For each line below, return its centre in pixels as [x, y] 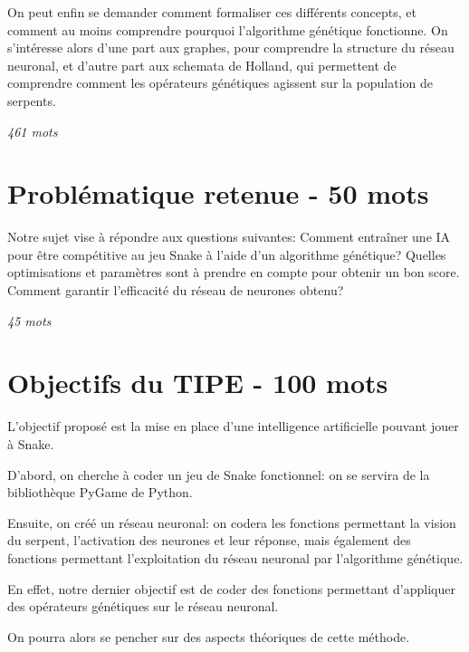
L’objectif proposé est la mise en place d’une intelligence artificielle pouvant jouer [233, 426]
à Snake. [31, 443]
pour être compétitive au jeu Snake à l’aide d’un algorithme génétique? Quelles [227, 254]
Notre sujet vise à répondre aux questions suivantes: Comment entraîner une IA [229, 237]
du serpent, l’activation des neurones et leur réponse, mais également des [209, 540]
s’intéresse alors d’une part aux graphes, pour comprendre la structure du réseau [231, 48]
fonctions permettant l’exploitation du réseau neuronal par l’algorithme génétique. [235, 557]
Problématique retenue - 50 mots [218, 193]
